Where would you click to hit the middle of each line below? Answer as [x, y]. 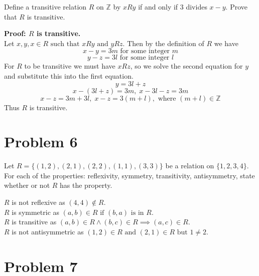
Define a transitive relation [45, 7]
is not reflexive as [38, 202]
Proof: [15, 33]
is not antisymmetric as [48, 231]
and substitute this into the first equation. [69, 75]
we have [226, 43]
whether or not [27, 185]
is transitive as [34, 222]
